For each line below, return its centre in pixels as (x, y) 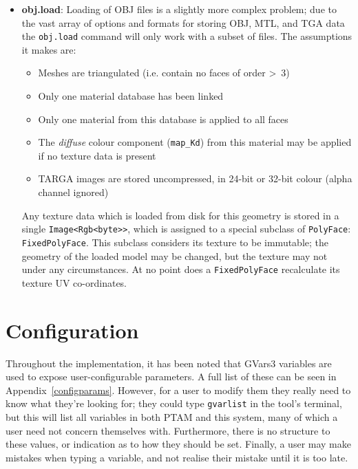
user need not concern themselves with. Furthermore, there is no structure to (168, 430)
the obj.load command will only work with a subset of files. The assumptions (187, 36)
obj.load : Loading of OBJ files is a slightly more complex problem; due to (179, 9)
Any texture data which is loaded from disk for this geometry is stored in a (180, 215)
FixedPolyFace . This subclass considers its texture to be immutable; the (175, 242)
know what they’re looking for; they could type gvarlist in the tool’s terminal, (174, 403)
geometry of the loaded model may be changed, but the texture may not (175, 255)
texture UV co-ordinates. (74, 282)
